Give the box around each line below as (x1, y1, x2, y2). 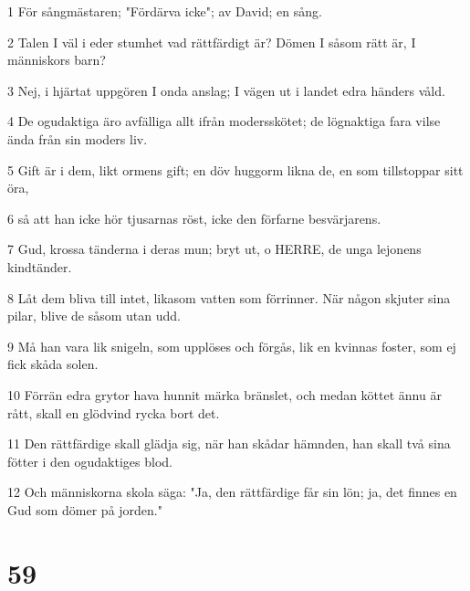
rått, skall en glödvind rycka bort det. (7, 403, 220, 422)
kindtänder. (7, 257, 72, 276)
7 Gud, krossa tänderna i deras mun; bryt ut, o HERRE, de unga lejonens (7, 239, 422, 259)
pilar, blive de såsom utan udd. (7, 306, 181, 325)
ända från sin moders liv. (7, 129, 148, 148)
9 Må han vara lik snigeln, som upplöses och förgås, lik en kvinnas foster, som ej (7, 336, 456, 355)
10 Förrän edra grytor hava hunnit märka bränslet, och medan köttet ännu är (7, 385, 442, 404)
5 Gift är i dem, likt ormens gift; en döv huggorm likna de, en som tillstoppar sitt (7, 160, 464, 179)
